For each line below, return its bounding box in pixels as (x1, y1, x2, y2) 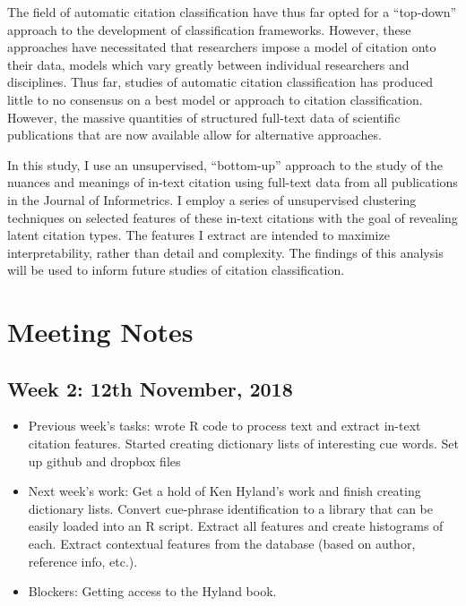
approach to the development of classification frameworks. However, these (7, 20, 411, 38)
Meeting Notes (7, 313, 194, 350)
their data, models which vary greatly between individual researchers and (7, 55, 410, 73)
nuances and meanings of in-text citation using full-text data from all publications (7, 173, 458, 192)
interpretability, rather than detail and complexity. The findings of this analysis (7, 243, 444, 261)
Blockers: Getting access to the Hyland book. (28, 582, 277, 601)
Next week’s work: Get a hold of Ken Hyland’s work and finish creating (28, 482, 421, 500)
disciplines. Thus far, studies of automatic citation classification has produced (7, 73, 434, 91)
